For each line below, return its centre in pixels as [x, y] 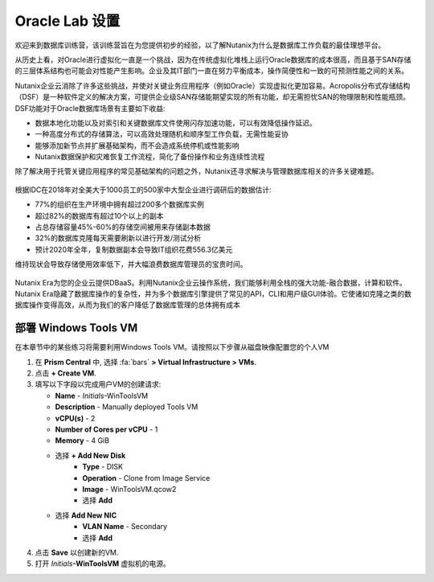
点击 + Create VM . [66, 373]
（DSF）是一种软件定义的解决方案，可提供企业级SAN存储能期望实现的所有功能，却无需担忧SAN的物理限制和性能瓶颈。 [212, 97]
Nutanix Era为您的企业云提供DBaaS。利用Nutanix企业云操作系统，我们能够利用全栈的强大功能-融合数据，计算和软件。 [211, 282]
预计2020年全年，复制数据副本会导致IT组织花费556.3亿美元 [134, 249]
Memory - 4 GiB [82, 441]
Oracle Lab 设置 [68, 21]
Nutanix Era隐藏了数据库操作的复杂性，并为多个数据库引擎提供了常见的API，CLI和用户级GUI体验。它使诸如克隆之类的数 [213, 293]
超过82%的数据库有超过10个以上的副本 [99, 215]
